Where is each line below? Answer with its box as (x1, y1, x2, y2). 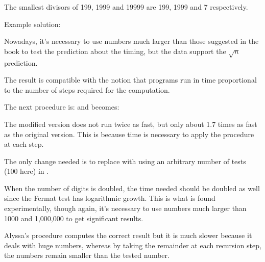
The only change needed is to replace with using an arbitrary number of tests (4, 155, 246, 166)
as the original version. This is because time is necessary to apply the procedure (4, 128, 254, 139)
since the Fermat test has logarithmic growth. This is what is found (4, 193, 215, 203)
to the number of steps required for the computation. (4, 84, 170, 95)
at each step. (4, 139, 44, 149)
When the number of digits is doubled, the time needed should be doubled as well (4, 182, 260, 193)
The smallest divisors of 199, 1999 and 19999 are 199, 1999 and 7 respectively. (4, 2, 248, 12)
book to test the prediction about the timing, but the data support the (4, 45, 226, 56)
